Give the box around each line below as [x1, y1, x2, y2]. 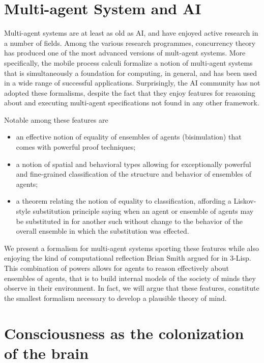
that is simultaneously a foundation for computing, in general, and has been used [4, 67, 257, 78]
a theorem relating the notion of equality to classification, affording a [16, 196, 231, 206]
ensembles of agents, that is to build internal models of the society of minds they [4, 272, 256, 283]
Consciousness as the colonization [4, 322, 244, 343]
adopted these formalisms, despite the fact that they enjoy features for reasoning [4, 87, 255, 98]
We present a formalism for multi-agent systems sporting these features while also [4, 242, 259, 253]
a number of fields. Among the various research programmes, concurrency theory [4, 37, 256, 48]
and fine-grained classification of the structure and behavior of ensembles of [16, 169, 251, 179]
